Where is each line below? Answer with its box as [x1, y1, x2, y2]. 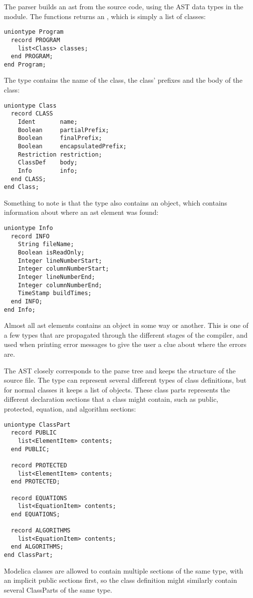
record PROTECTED [11, 461, 67, 469]
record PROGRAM [11, 36, 60, 44]
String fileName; [18, 241, 74, 248]
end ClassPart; [4, 552, 53, 559]
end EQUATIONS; [11, 510, 60, 518]
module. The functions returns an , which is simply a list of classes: [4, 11, 206, 21]
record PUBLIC [11, 429, 57, 437]
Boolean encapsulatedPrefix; [18, 142, 127, 150]
